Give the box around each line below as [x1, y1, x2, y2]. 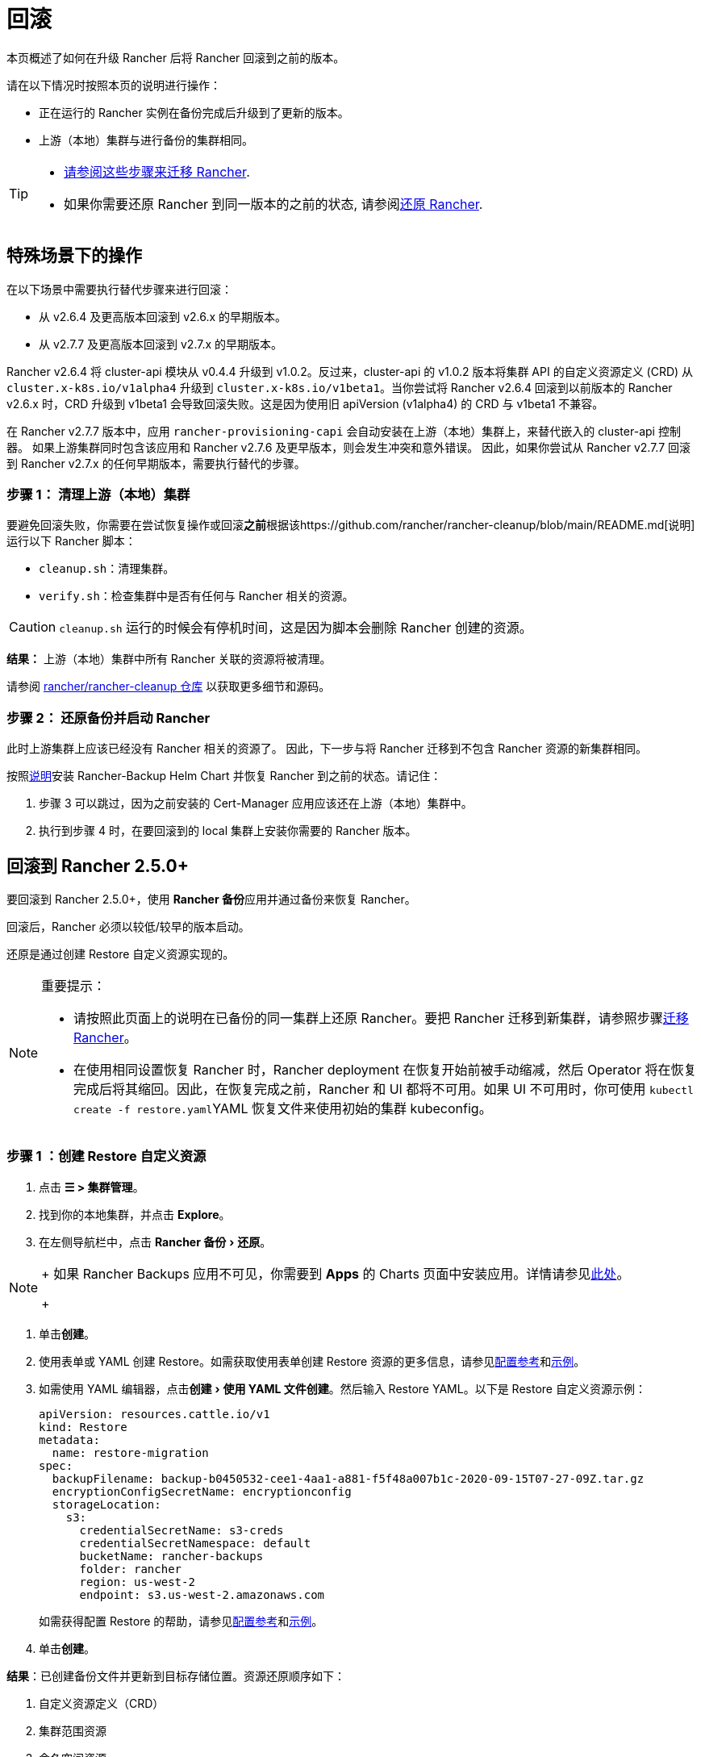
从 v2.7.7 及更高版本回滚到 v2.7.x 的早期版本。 [39, 336, 283, 351]
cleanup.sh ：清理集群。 [39, 561, 175, 576]
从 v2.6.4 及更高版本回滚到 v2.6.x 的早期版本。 [39, 309, 287, 323]
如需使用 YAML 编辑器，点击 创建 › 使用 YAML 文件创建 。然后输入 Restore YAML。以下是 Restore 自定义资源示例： [39, 1381, 646, 1396]
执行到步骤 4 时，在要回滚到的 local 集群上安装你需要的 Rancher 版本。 [39, 824, 417, 838]
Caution [9, 619, 56, 636]
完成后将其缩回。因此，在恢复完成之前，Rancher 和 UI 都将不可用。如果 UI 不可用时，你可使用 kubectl [73, 1080, 694, 1097]
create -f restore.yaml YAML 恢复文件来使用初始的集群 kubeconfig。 [73, 1100, 492, 1116]
